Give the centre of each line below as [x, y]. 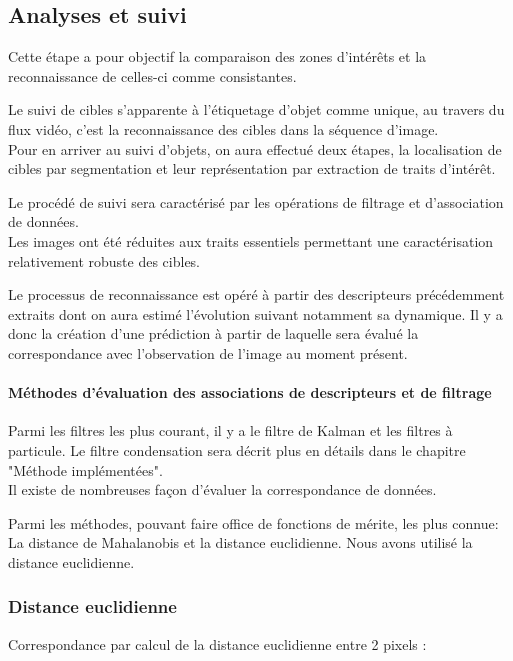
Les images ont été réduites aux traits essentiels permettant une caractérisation [251, 240]
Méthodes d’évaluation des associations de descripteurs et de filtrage [250, 392]
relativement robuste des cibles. [104, 260]
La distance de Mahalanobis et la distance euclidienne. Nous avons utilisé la [240, 542]
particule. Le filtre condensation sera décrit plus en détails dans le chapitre [237, 449]
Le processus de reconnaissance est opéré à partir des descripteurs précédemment [256, 294]
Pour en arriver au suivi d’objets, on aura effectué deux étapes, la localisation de [255, 148]
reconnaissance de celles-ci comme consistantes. [152, 75]
